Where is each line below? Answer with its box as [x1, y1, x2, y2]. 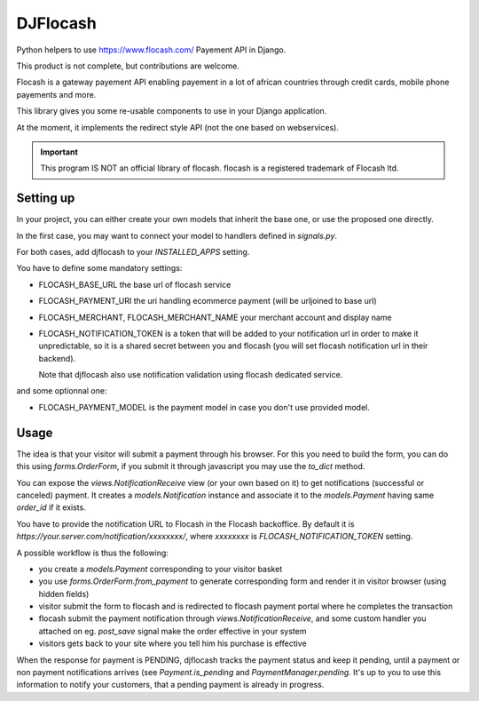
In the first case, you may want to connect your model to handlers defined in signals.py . [16, 230, 337, 241]
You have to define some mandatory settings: [16, 263, 183, 274]
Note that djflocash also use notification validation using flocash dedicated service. [38, 370, 343, 380]
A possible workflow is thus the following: [16, 547, 169, 558]
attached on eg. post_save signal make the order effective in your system [38, 625, 307, 636]
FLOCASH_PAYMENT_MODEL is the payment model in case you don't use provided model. [38, 402, 370, 412]
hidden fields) [38, 588, 90, 599]
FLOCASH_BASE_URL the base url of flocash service [38, 279, 232, 290]
